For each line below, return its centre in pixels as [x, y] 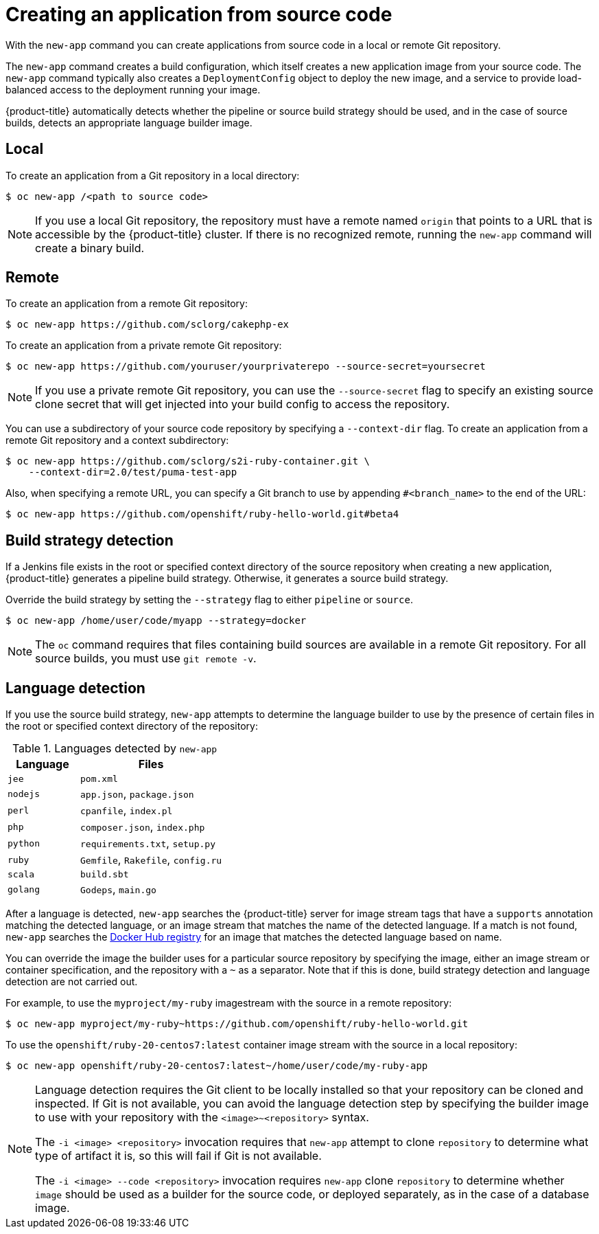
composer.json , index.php [143, 827]
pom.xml [99, 779]
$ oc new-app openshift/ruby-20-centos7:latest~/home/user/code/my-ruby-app [217, 1066]
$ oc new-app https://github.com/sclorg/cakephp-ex [148, 325]
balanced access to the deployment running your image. [133, 89]
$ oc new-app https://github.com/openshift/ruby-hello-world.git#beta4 [202, 514]
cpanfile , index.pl [127, 810]
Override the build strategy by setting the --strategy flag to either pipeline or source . [209, 600]
